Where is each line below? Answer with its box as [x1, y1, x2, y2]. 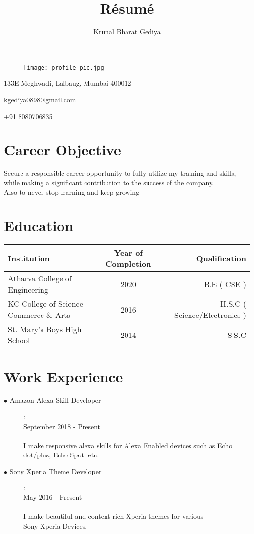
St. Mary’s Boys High [8, 323, 82, 335]
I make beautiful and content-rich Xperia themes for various [23, 511, 204, 521]
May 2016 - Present [23, 492, 82, 502]
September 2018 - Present [23, 421, 101, 431]
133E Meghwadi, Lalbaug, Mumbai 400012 [4, 78, 131, 88]
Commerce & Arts [8, 309, 70, 321]
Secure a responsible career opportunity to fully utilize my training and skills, [4, 168, 236, 178]
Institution [8, 252, 50, 264]
